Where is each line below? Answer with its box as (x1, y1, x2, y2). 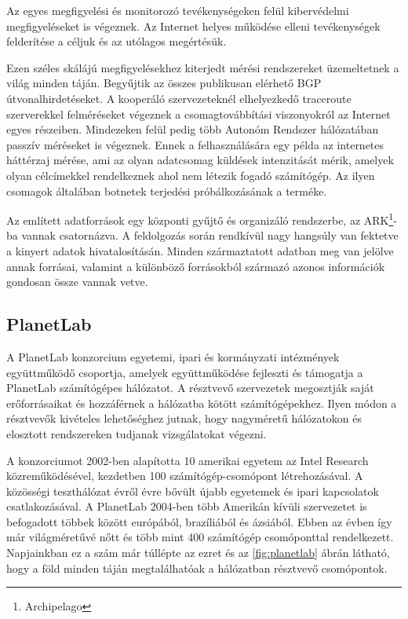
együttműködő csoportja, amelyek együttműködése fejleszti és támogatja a (6, 364, 363, 380)
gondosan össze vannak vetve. (6, 273, 148, 290)
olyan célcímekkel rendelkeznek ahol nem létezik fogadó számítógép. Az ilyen (6, 167, 375, 183)
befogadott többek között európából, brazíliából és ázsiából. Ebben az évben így (6, 513, 392, 529)
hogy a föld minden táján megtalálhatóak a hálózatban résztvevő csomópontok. (6, 559, 388, 576)
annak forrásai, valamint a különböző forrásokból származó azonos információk (6, 258, 385, 274)
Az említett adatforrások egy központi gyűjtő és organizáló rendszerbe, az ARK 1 (6, 210, 394, 228)
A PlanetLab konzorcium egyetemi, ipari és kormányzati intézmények (6, 348, 340, 364)
